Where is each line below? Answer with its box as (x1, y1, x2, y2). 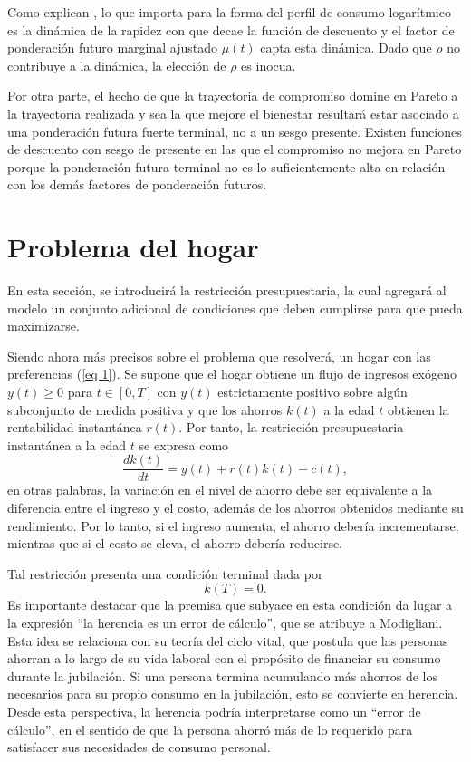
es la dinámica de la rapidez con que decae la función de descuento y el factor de (7, 20, 455, 39)
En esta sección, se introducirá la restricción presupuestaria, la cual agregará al (7, 281, 447, 300)
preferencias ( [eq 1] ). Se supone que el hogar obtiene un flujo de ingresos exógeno (7, 364, 457, 383)
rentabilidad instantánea (7, 418, 142, 437)
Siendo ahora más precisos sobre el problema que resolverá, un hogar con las (7, 346, 431, 365)
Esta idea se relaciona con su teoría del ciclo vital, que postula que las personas (7, 631, 448, 650)
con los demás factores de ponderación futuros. (7, 175, 267, 194)
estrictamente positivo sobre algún (217, 382, 408, 401)
